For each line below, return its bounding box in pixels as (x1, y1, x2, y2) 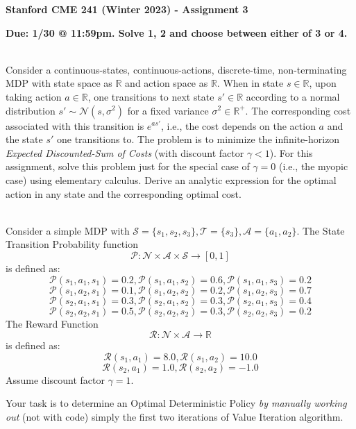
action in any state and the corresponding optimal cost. (6, 186, 241, 201)
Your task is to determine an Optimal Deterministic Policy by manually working (6, 396, 347, 410)
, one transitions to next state (87, 89, 214, 103)
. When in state (217, 76, 284, 90)
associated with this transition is (6, 118, 144, 133)
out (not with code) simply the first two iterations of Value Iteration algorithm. (6, 409, 344, 423)
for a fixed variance (127, 103, 209, 117)
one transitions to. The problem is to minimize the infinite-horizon (57, 132, 340, 146)
